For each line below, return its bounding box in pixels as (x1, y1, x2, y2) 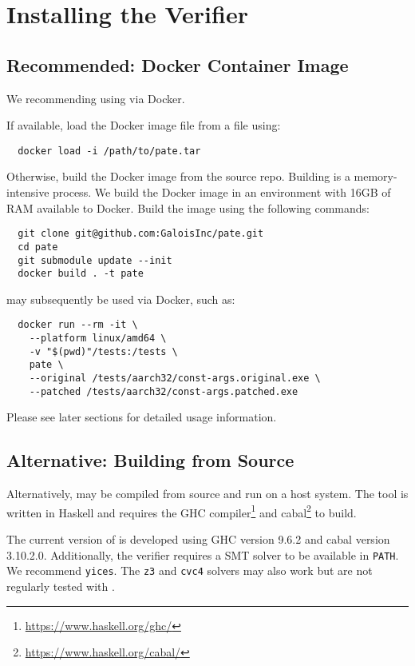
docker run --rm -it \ (18, 319, 138, 331)
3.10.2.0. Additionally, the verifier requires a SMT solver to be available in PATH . (6, 546, 399, 563)
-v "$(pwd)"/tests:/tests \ (29, 345, 178, 357)
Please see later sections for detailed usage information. (6, 409, 277, 425)
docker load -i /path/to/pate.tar (18, 145, 201, 157)
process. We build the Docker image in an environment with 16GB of (53, 184, 391, 201)
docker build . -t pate (18, 268, 144, 280)
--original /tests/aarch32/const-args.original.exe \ (29, 373, 321, 385)
